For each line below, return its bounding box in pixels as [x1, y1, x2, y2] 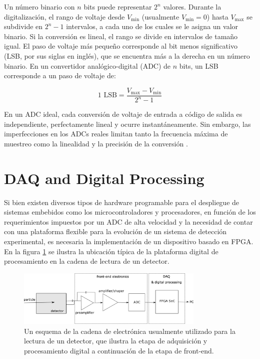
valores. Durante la [163, 2, 221, 12]
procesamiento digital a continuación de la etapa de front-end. [24, 345, 214, 355]
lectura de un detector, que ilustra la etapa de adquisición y [24, 335, 207, 346]
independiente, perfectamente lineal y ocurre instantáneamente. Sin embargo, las [4, 118, 251, 129]
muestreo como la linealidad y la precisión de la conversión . [4, 138, 188, 148]
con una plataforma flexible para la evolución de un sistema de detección [4, 226, 227, 237]
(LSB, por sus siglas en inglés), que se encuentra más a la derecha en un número [4, 50, 250, 61]
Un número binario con [4, 2, 75, 12]
